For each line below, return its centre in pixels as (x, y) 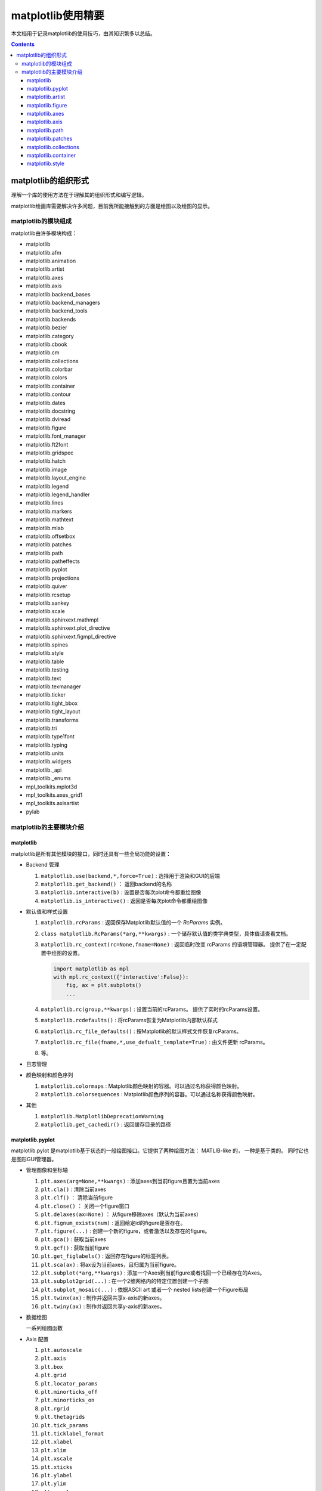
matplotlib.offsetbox (51, 536)
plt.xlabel (57, 1442)
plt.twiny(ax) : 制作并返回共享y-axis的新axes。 (103, 1306)
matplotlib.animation (51, 261)
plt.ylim (54, 1484)
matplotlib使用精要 (58, 16)
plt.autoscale (61, 1350)
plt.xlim (54, 1450)
